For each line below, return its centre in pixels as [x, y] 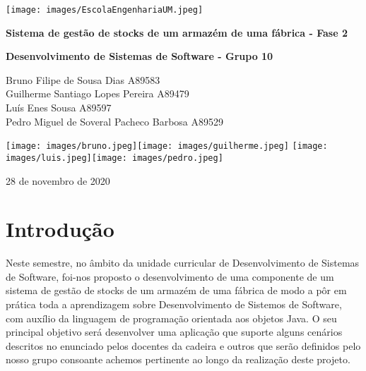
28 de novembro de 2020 [58, 180]
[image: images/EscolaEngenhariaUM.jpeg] [105, 10]
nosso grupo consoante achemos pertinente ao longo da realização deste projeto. [178, 359]
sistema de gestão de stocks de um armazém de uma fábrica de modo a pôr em [176, 290]
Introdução [60, 229]
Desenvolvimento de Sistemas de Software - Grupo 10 [140, 56]
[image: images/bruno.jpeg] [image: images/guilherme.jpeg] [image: [167, 146]
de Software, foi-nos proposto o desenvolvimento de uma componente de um [170, 276]
